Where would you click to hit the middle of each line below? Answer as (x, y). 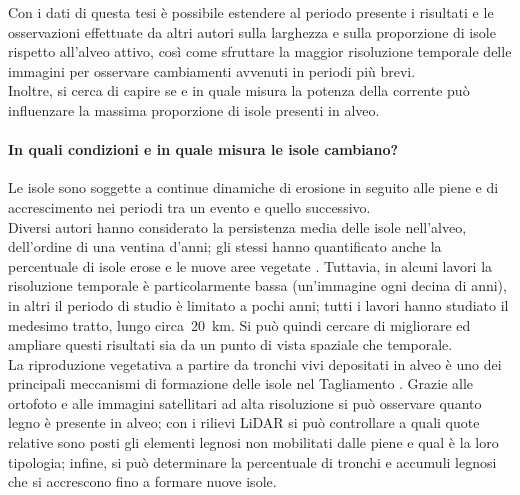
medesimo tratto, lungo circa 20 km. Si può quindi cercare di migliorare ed (239, 324)
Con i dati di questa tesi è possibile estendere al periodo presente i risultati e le (251, 12)
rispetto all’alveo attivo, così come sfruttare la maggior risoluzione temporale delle (260, 51)
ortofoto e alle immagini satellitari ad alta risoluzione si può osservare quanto (245, 402)
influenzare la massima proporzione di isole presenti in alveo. (194, 109)
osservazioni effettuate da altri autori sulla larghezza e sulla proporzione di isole (252, 31)
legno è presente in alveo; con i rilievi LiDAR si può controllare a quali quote (244, 422)
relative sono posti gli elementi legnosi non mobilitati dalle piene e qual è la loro (253, 442)
